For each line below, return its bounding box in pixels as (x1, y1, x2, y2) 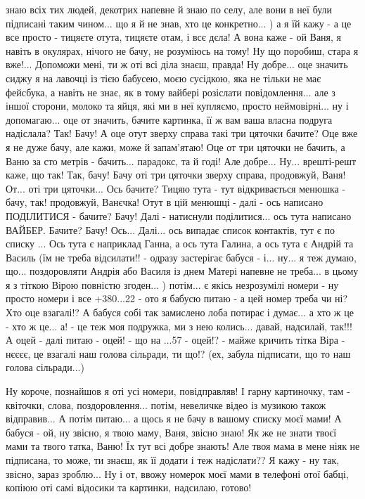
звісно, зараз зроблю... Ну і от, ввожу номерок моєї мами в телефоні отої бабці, (6, 466, 349, 481)
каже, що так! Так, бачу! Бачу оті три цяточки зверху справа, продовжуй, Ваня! (6, 167, 346, 182)
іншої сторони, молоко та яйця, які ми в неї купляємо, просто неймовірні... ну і (6, 98, 349, 113)
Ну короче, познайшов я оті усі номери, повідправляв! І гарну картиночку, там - (6, 384, 350, 398)
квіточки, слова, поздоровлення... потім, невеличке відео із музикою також (6, 397, 326, 412)
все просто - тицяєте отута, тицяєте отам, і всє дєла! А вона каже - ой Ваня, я (6, 30, 342, 44)
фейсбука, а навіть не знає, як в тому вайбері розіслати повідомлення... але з (6, 84, 335, 99)
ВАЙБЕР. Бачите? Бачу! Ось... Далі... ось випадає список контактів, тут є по (6, 222, 335, 237)
